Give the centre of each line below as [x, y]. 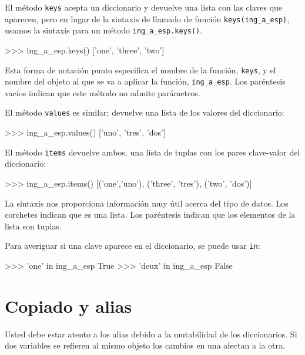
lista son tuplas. [33, 226]
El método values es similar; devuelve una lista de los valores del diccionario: [145, 112]
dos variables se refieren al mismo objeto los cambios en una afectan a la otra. [145, 345]
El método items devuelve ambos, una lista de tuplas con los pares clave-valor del [152, 152]
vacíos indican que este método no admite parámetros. [103, 92]
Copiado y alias [68, 305]
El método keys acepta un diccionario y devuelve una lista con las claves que [144, 7]
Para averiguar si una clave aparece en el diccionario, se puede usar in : [133, 246]
